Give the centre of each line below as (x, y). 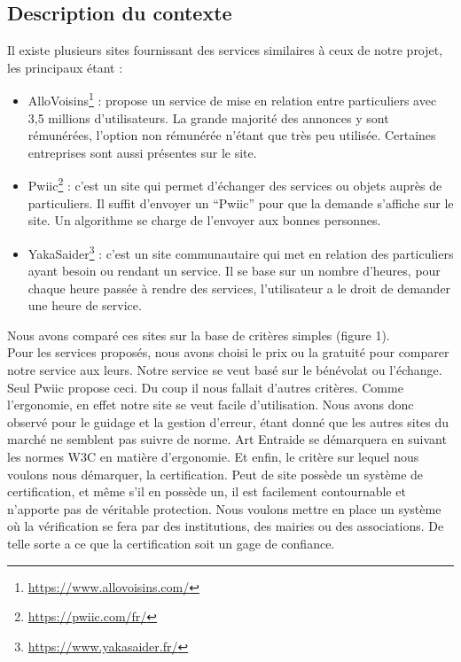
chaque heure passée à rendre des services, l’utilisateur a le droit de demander (239, 288)
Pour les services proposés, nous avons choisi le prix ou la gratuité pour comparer (228, 352)
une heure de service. (85, 305)
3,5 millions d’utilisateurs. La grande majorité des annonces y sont (208, 117)
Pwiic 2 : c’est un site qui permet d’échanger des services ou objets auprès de (235, 184)
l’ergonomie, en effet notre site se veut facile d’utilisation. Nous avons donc (211, 405)
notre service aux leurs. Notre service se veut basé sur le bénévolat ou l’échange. (225, 370)
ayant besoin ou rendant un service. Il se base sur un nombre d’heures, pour (234, 271)
